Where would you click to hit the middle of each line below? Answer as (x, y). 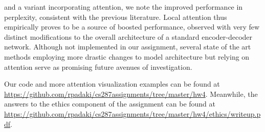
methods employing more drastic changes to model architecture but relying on (127, 56)
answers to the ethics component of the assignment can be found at (110, 104)
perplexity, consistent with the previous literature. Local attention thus (116, 17)
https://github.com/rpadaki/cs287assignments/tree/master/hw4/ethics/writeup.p (132, 113)
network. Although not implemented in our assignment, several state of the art (128, 47)
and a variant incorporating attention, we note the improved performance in (124, 7)
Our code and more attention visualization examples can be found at (112, 84)
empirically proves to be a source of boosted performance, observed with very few (132, 27)
